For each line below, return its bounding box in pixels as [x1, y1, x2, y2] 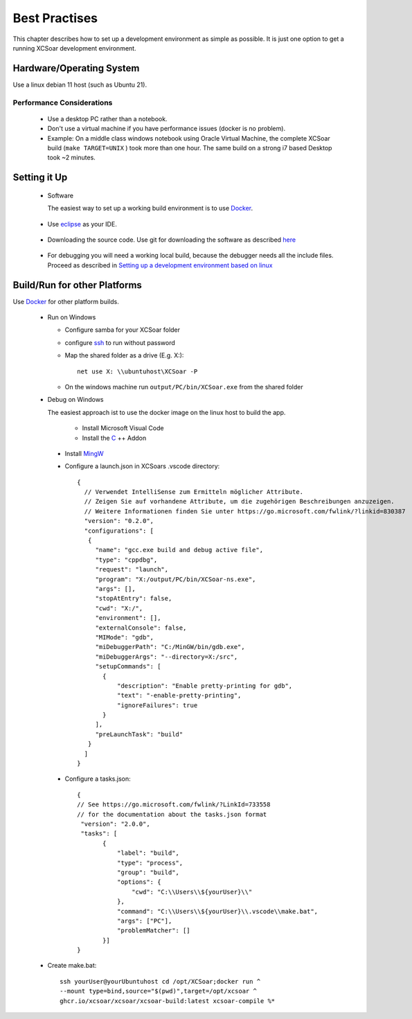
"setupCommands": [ [95, 662, 161, 671]
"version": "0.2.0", [84, 517, 154, 525]
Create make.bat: [47, 962, 97, 970]
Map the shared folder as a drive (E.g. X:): [64, 351, 184, 360]
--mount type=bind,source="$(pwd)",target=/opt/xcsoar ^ [60, 987, 258, 995]
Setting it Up [12, 172, 68, 184]
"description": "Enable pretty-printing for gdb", [116, 682, 293, 689]
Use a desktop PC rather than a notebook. [47, 114, 168, 123]
